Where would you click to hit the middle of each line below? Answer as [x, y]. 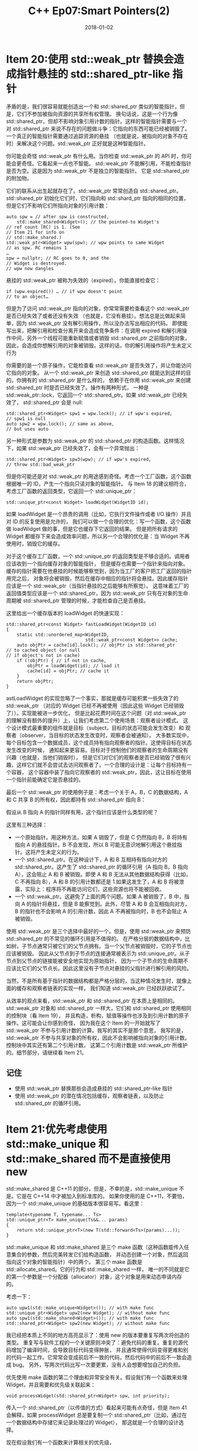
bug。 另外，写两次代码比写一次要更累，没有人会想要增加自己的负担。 [98, 1365]
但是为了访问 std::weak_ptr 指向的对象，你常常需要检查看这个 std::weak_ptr [98, 308]
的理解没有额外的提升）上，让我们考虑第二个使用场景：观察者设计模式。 [94, 720]
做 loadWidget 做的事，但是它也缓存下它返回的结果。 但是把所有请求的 [92, 528]
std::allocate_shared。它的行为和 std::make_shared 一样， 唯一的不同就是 [95, 1269]
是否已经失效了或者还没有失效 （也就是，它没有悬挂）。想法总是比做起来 [93, 315]
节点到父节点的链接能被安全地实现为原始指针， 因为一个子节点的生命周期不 [97, 960]
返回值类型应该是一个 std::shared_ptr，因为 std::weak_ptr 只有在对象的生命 [97, 593]
